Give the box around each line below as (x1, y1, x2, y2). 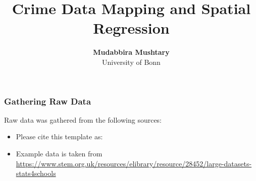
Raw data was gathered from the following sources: (4, 114, 162, 125)
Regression (93, 18, 170, 38)
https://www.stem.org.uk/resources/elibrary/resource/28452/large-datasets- (16, 158, 252, 168)
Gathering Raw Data (4, 95, 91, 107)
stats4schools (16, 168, 56, 178)
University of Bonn (102, 56, 161, 67)
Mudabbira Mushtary (93, 47, 170, 57)
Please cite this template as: (16, 131, 103, 142)
